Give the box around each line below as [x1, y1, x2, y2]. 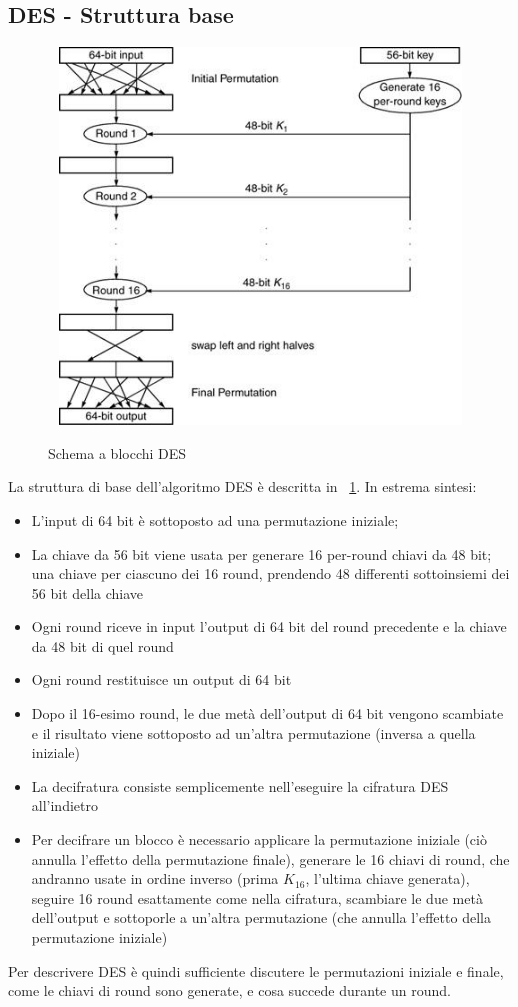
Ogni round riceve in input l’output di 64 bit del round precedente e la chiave [31, 616, 507, 637]
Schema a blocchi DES [48, 442, 187, 463]
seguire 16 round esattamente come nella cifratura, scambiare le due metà [31, 887, 483, 908]
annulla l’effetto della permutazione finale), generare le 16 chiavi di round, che [31, 848, 510, 869]
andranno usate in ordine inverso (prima [31, 868, 279, 889]
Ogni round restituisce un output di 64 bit [31, 669, 292, 690]
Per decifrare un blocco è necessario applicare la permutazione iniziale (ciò [31, 829, 487, 850]
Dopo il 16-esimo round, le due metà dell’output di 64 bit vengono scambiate [31, 703, 504, 724]
